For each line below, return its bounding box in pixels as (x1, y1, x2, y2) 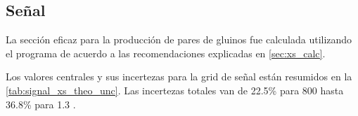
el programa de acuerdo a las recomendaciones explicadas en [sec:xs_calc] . (6, 45, 326, 60)
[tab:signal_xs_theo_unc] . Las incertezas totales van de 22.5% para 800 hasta (6, 82, 344, 97)
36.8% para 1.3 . (6, 96, 76, 111)
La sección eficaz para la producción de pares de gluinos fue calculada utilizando (6, 32, 352, 47)
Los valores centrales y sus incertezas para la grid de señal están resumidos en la (6, 69, 352, 84)
